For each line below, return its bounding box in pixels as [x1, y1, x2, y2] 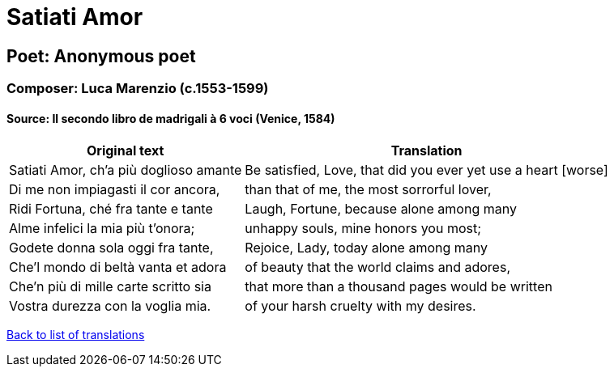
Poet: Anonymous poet [6, 45, 196, 66]
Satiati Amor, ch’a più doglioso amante [9, 162, 242, 179]
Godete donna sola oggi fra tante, [9, 239, 214, 256]
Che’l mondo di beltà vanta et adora [9, 259, 227, 276]
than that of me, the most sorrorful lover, [245, 181, 492, 198]
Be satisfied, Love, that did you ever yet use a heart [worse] [245, 162, 608, 179]
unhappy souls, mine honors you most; [245, 220, 481, 237]
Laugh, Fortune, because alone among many [245, 201, 517, 218]
